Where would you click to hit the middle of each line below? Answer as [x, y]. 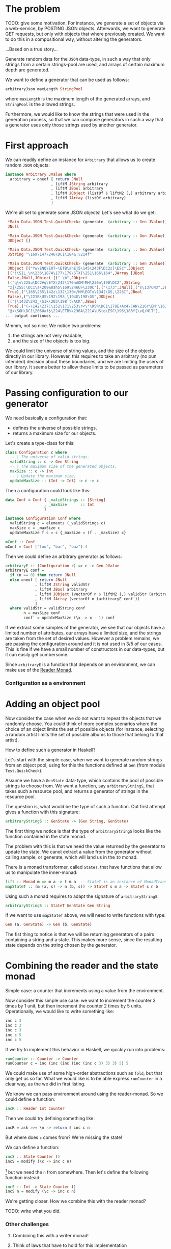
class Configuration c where [36, 452]
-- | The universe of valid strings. [50, 457]
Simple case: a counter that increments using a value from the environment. [85, 991]
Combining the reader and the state [82, 966]
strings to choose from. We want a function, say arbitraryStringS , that [80, 786]
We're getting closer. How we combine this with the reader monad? [76, 1201]
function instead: [23, 1177]
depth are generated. [27, 70]
